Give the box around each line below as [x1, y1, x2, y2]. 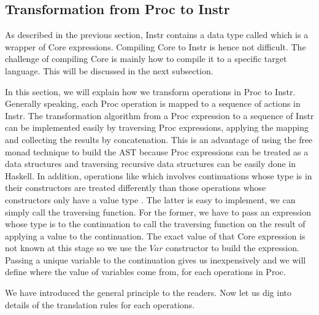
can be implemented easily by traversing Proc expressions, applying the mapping [5, 121, 309, 134]
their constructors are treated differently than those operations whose [5, 181, 266, 194]
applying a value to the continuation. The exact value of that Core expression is [5, 229, 306, 242]
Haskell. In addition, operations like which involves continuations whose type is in [5, 169, 312, 182]
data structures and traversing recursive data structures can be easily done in [5, 157, 296, 170]
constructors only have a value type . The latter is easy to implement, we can [5, 193, 296, 206]
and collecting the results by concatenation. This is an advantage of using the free [5, 133, 313, 146]
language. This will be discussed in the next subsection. [5, 64, 213, 77]
